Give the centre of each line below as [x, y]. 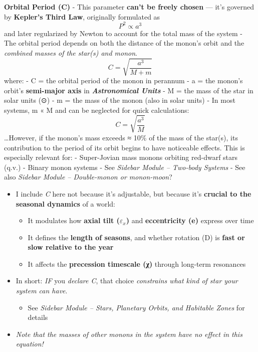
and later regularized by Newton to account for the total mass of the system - [123, 33]
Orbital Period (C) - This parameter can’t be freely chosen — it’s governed [129, 7]
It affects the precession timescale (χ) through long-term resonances [137, 263]
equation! [30, 344]
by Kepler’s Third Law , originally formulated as [82, 16]
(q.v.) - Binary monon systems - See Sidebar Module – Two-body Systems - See [125, 167]
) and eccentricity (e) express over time [190, 220]
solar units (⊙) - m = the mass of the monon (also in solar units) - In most [120, 100]
